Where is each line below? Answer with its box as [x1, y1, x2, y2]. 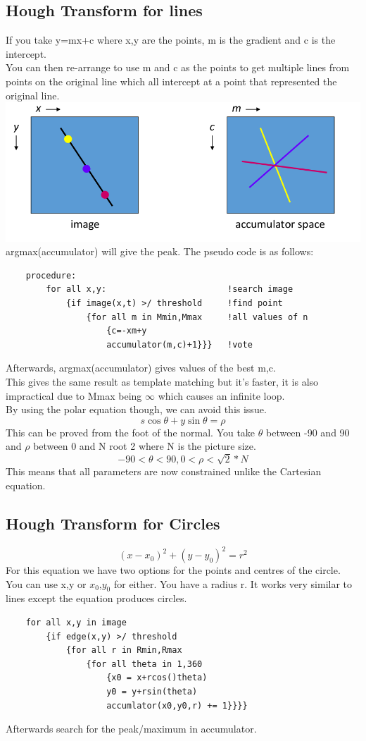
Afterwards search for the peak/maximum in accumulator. [6, 721, 257, 736]
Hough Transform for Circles [6, 512, 220, 534]
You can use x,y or [6, 576, 87, 591]
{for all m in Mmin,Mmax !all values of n [86, 312, 308, 322]
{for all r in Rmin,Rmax [65, 645, 182, 656]
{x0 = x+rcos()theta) [106, 673, 208, 683]
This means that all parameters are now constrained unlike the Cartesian [6, 464, 322, 479]
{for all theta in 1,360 [86, 659, 203, 669]
